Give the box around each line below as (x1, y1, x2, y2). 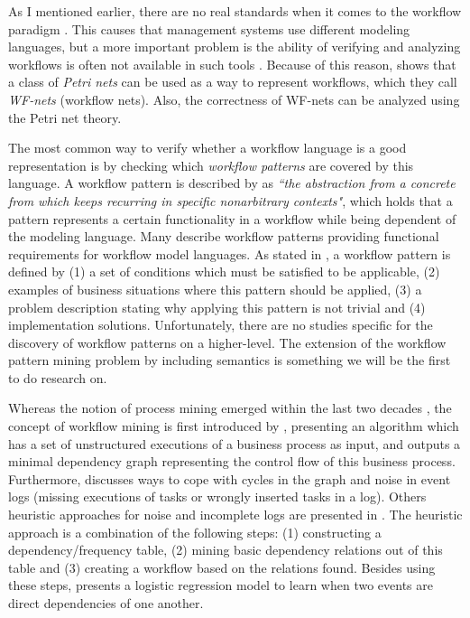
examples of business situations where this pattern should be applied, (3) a (8, 279, 422, 298)
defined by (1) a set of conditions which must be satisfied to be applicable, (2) (8, 262, 440, 281)
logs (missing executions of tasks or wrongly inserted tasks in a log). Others (8, 487, 427, 506)
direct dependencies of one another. (8, 594, 204, 612)
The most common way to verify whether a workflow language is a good (8, 138, 407, 157)
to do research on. (8, 368, 107, 387)
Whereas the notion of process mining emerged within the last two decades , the (8, 398, 452, 417)
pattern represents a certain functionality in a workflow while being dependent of (8, 209, 456, 228)
